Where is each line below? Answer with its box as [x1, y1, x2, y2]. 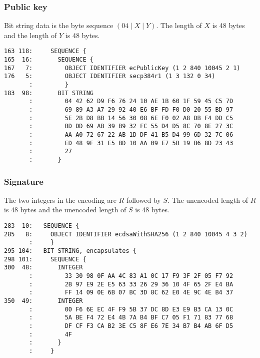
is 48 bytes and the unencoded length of [4, 204, 126, 215]
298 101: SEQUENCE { [4, 255, 86, 263]
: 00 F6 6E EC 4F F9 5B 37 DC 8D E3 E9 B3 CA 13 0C [29, 305, 233, 313]
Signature [4, 175, 43, 187]
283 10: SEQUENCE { [4, 222, 79, 229]
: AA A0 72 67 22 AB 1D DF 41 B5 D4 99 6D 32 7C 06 [29, 131, 233, 138]
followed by [126, 194, 161, 205]
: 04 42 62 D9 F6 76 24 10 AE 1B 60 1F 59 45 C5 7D [29, 98, 233, 105]
